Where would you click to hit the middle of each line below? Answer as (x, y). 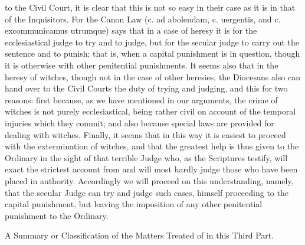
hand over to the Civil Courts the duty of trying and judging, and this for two (146, 88)
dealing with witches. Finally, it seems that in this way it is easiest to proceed (145, 134)
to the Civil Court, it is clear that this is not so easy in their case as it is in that (150, 7)
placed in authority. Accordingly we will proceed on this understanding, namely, (149, 180)
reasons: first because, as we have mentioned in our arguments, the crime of (141, 99)
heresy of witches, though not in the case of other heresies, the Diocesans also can (152, 76)
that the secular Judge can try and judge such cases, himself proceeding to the (147, 192)
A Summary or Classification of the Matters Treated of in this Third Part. (140, 235)
